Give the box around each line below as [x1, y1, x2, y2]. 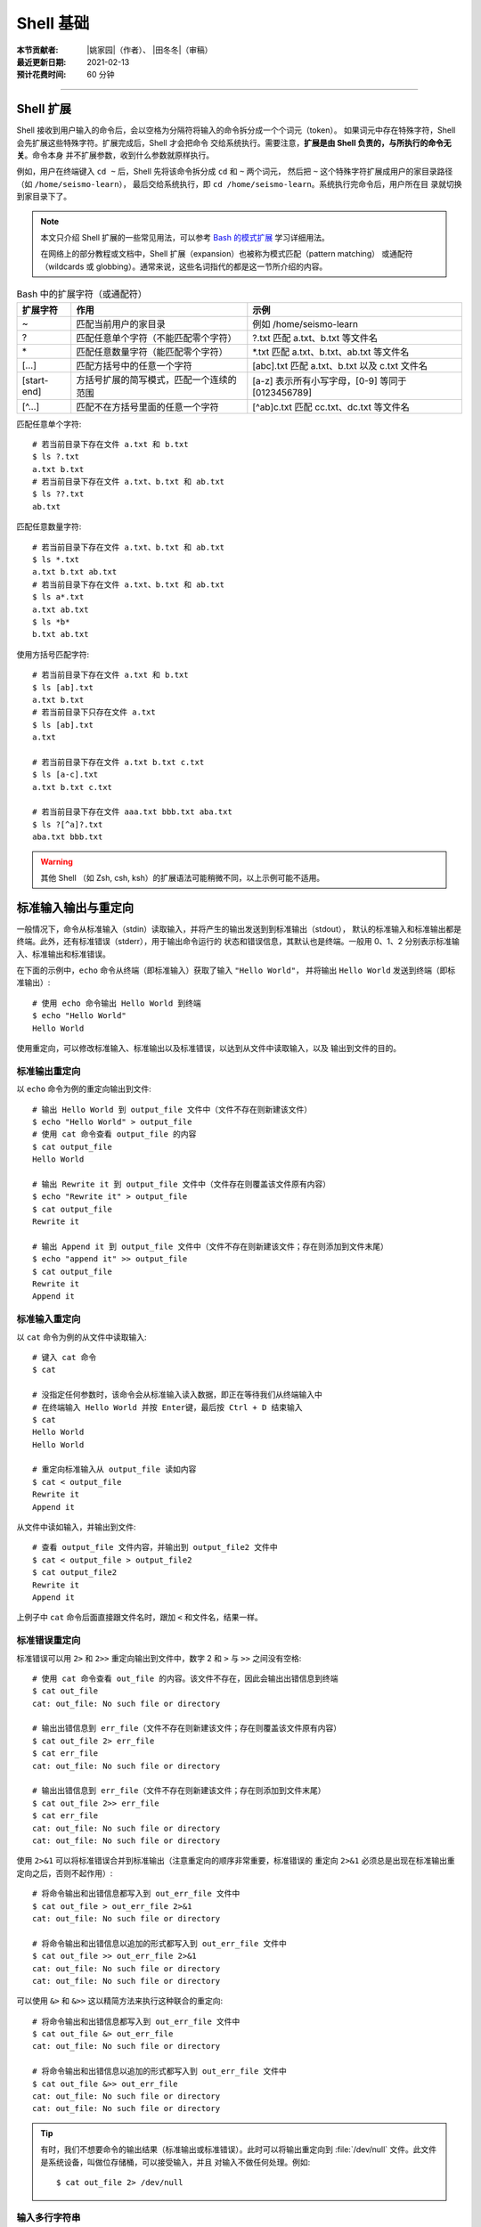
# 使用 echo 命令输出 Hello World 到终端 [32, 998, 202, 1008]
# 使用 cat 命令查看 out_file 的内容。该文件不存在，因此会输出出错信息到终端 [32, 1673, 338, 1684]
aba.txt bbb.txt [32, 832, 103, 842]
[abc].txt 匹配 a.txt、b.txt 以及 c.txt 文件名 [252, 359, 428, 371]
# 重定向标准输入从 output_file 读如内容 [32, 1464, 197, 1474]
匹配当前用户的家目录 [76, 317, 167, 330]
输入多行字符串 [16, 2211, 81, 2223]
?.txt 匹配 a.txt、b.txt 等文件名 [252, 331, 379, 344]
